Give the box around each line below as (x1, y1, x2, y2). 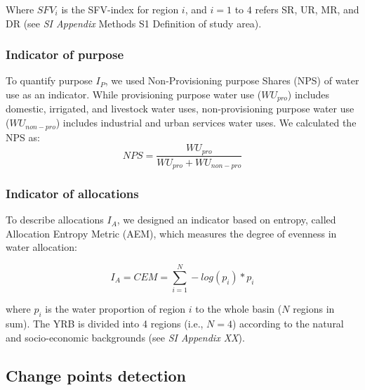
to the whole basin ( (195, 301, 282, 316)
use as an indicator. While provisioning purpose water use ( (6, 87, 262, 101)
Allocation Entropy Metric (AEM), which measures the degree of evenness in (6, 226, 337, 240)
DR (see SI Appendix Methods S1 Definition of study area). (6, 15, 262, 30)
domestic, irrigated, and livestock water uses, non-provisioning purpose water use (6, 101, 354, 116)
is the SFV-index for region (61, 2, 179, 16)
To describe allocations (6, 212, 104, 227)
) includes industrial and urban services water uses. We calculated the (55, 115, 357, 130)
